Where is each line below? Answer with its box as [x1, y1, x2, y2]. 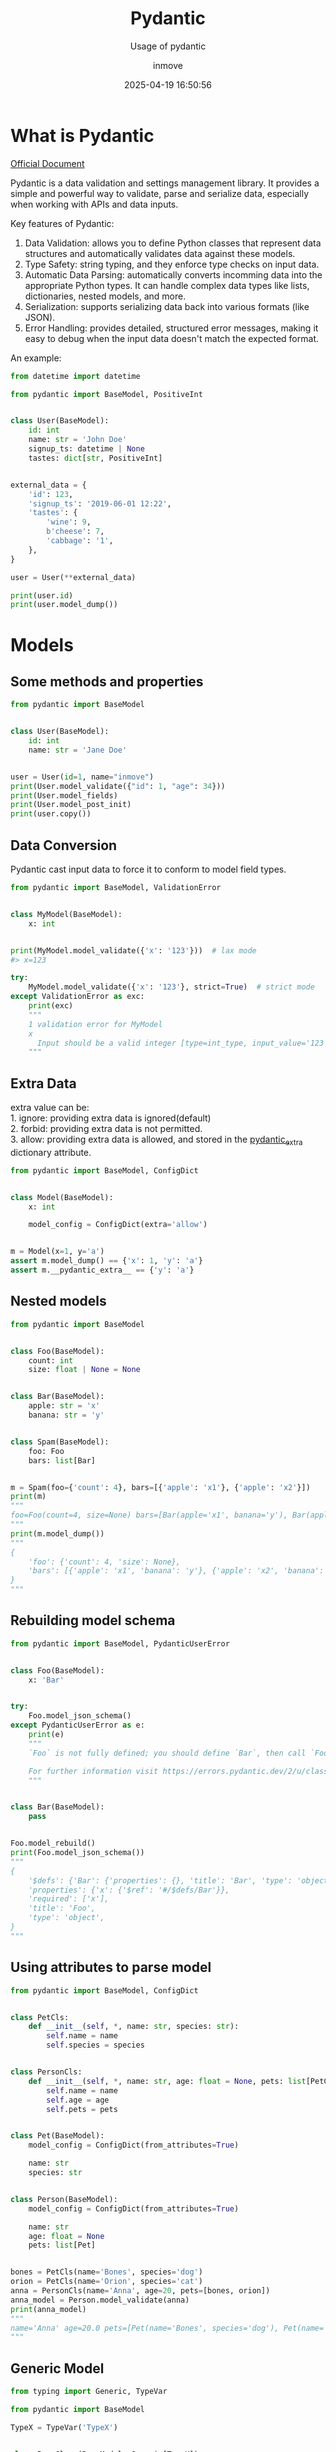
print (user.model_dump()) [10, 600, 118, 610]
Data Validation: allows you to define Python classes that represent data [24, 237, 322, 249]
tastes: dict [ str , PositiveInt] [28, 453, 163, 463]
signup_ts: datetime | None [28, 444, 145, 454]
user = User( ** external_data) [10, 572, 137, 582]
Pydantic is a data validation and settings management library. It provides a [10, 177, 320, 189]
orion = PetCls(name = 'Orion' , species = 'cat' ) [10, 2277, 203, 2287]
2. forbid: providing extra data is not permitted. [10, 1123, 203, 1135]
